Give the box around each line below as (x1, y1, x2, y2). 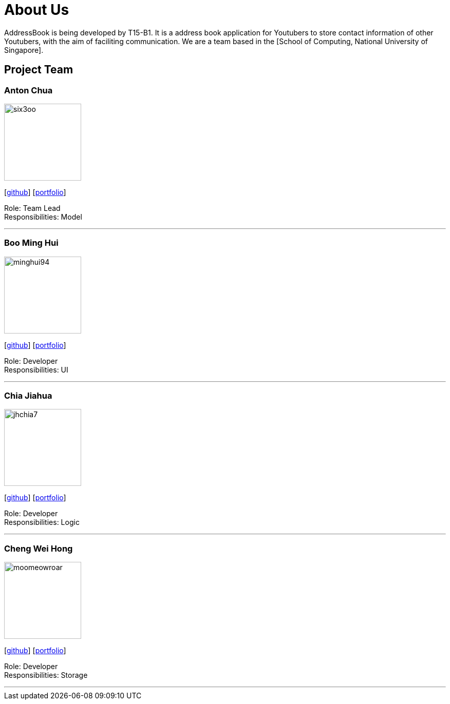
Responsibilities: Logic (4, 518, 80, 527)
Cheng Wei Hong (4, 543, 73, 554)
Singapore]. (4, 45, 44, 54)
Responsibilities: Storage (4, 671, 88, 680)
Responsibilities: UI (4, 365, 68, 374)
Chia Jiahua (4, 390, 52, 401)
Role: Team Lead (4, 203, 61, 212)
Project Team (4, 63, 73, 76)
